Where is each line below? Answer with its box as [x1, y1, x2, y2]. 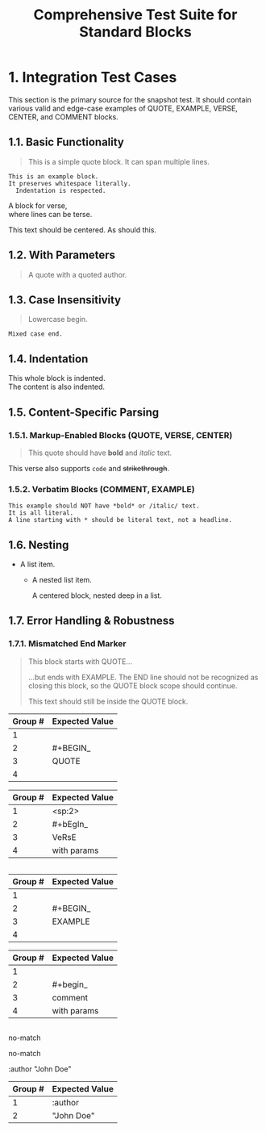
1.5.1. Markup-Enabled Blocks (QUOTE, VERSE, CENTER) [8, 429, 233, 441]
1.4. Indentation [8, 352, 89, 365]
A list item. [19, 559, 56, 569]
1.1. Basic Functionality [8, 136, 125, 149]
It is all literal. [8, 509, 74, 517]
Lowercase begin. [27, 315, 88, 324]
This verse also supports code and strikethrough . [8, 463, 170, 473]
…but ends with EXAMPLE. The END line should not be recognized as [27, 672, 259, 682]
